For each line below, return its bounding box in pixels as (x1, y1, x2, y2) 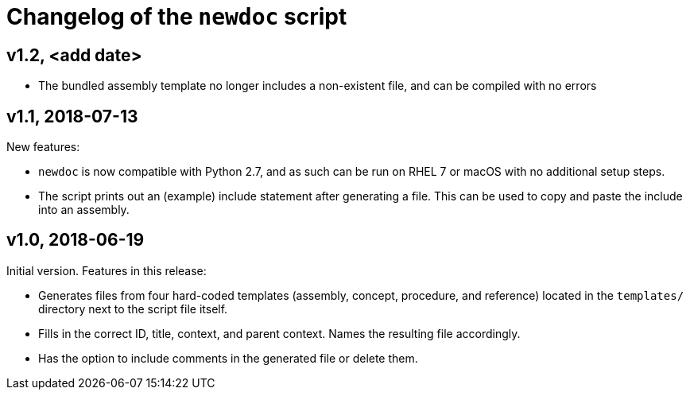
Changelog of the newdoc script (6, 3, 347, 30)
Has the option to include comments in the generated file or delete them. (38, 351, 418, 365)
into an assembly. (38, 203, 130, 217)
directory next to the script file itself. (38, 301, 228, 316)
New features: (6, 140, 80, 154)
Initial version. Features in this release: (6, 263, 207, 278)
